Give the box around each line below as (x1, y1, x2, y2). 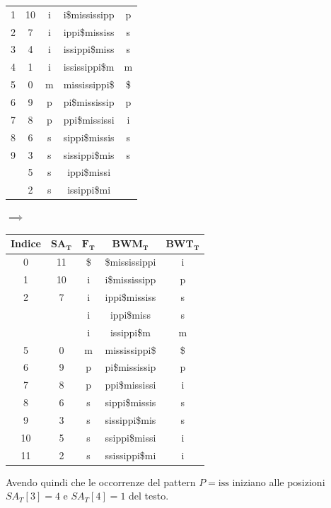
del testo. (129, 488, 169, 503)
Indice (11, 236, 41, 251)
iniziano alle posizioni (232, 474, 325, 489)
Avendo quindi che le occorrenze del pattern (6, 474, 196, 489)
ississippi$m (63, 59, 115, 74)
